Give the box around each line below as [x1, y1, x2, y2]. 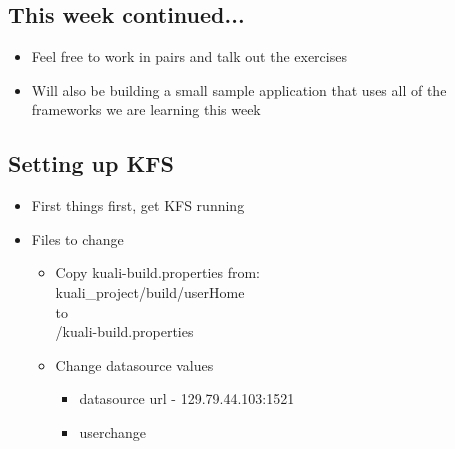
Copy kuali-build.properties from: [55, 262, 261, 283]
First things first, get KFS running [31, 195, 245, 216]
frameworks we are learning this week [31, 99, 261, 120]
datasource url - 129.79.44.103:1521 [79, 388, 295, 409]
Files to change [31, 228, 124, 249]
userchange [79, 421, 147, 442]
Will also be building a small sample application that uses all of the [31, 79, 447, 100]
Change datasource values [55, 354, 214, 375]
